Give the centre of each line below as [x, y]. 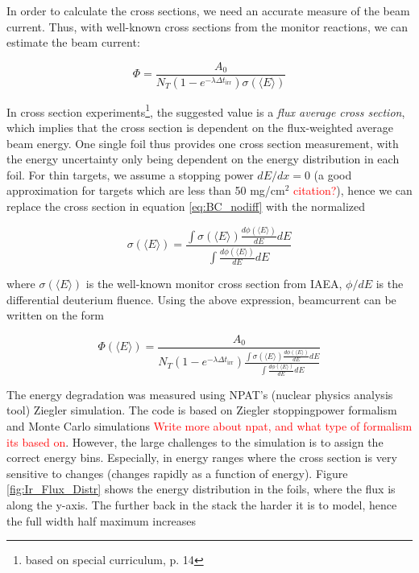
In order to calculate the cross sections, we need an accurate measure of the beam [208, 10]
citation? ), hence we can [353, 190]
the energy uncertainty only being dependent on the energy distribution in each [203, 159]
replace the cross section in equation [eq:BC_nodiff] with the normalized [186, 206]
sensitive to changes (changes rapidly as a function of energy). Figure [177, 473]
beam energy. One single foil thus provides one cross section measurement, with [203, 143]
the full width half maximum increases [102, 520]
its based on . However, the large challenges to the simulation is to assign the [195, 441]
